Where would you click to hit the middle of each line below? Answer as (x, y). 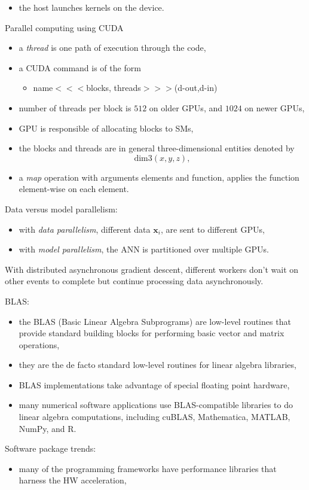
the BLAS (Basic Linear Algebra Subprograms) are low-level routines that (155, 321)
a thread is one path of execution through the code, (112, 48)
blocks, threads (114, 88)
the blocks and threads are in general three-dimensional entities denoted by (157, 148)
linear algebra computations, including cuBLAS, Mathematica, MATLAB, (154, 417)
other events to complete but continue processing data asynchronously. (134, 281)
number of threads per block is (75, 107)
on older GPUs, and (186, 107)
